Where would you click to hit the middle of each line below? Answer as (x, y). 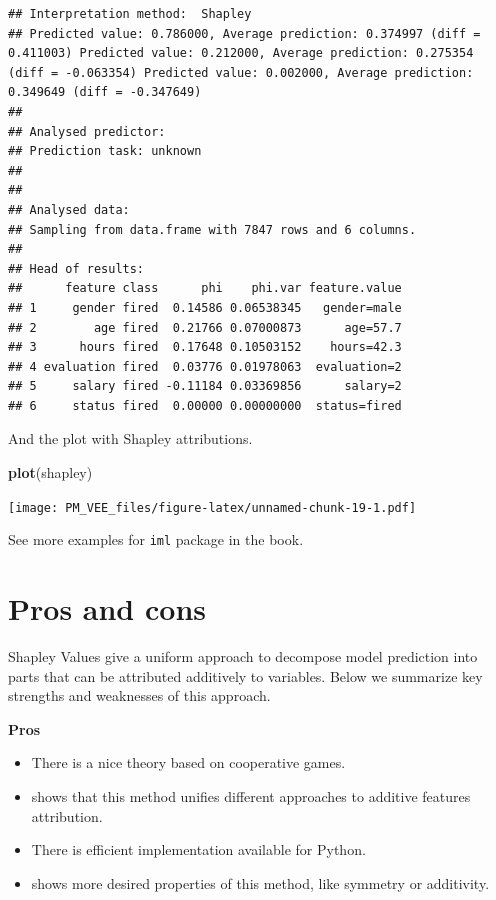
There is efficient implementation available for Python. (198, 849)
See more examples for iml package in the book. (156, 539)
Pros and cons (107, 608)
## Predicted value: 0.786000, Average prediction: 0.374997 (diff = (244, 33)
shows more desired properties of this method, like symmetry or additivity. (260, 882)
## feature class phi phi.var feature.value (205, 288)
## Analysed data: (69, 209)
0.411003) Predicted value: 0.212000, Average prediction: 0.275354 (241, 53)
